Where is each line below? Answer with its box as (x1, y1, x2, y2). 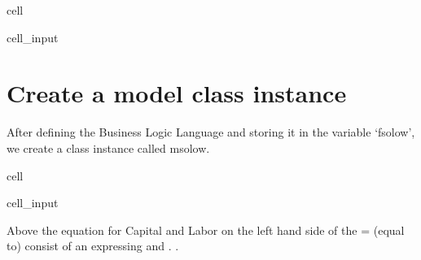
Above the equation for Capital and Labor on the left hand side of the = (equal (7, 221, 405, 238)
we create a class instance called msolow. (7, 139, 210, 156)
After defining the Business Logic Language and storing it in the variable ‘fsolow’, (7, 123, 415, 141)
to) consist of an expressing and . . (7, 237, 179, 254)
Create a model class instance (7, 76, 347, 110)
